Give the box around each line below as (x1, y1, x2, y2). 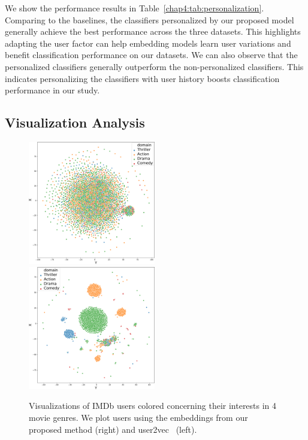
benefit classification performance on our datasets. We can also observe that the (5, 48, 298, 61)
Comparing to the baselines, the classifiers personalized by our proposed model (5, 13, 294, 26)
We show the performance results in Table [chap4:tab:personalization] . (5, 2, 264, 14)
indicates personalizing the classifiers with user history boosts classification (5, 72, 280, 84)
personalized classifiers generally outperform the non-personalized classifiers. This (5, 60, 304, 72)
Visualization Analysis (5, 113, 145, 132)
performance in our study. (5, 84, 100, 96)
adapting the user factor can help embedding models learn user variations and (5, 37, 291, 49)
